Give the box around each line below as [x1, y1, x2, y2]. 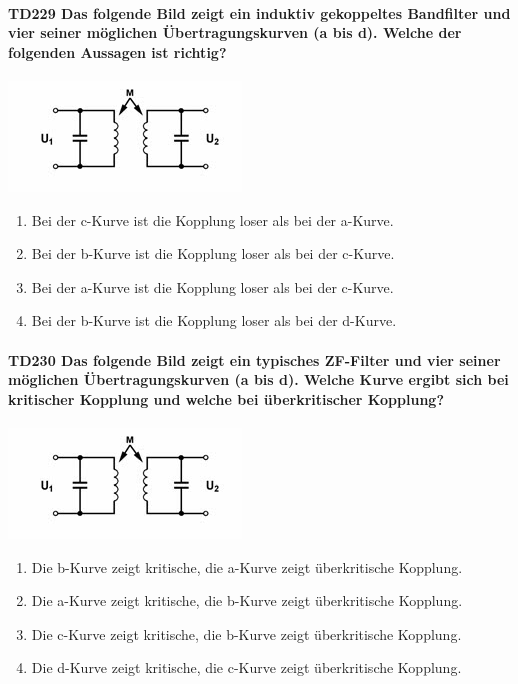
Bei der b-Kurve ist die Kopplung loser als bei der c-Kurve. [31, 243, 395, 264]
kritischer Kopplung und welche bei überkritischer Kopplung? [8, 388, 444, 409]
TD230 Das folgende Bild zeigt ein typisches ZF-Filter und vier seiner [8, 349, 501, 370]
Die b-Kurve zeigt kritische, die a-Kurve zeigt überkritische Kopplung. [31, 556, 463, 577]
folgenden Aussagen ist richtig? [8, 41, 227, 62]
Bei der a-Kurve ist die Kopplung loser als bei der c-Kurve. [31, 276, 394, 297]
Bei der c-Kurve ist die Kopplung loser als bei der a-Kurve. [31, 209, 394, 230]
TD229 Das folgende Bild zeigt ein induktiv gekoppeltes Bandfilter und [8, 2, 511, 23]
